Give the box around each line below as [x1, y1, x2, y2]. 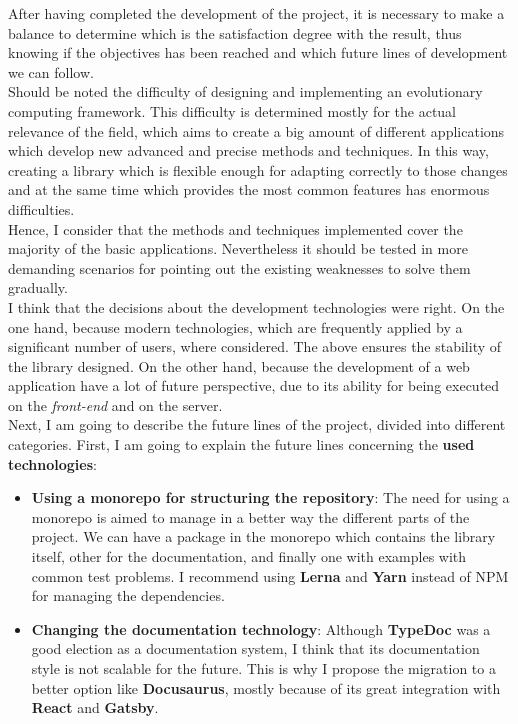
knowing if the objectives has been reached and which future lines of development [8, 42, 508, 63]
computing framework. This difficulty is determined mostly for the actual [8, 100, 456, 121]
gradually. [8, 277, 68, 298]
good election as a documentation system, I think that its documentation [31, 638, 480, 659]
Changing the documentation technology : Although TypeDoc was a [31, 618, 491, 639]
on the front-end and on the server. [8, 394, 223, 415]
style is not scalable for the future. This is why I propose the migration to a [31, 658, 496, 678]
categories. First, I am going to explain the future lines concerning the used [8, 434, 475, 455]
